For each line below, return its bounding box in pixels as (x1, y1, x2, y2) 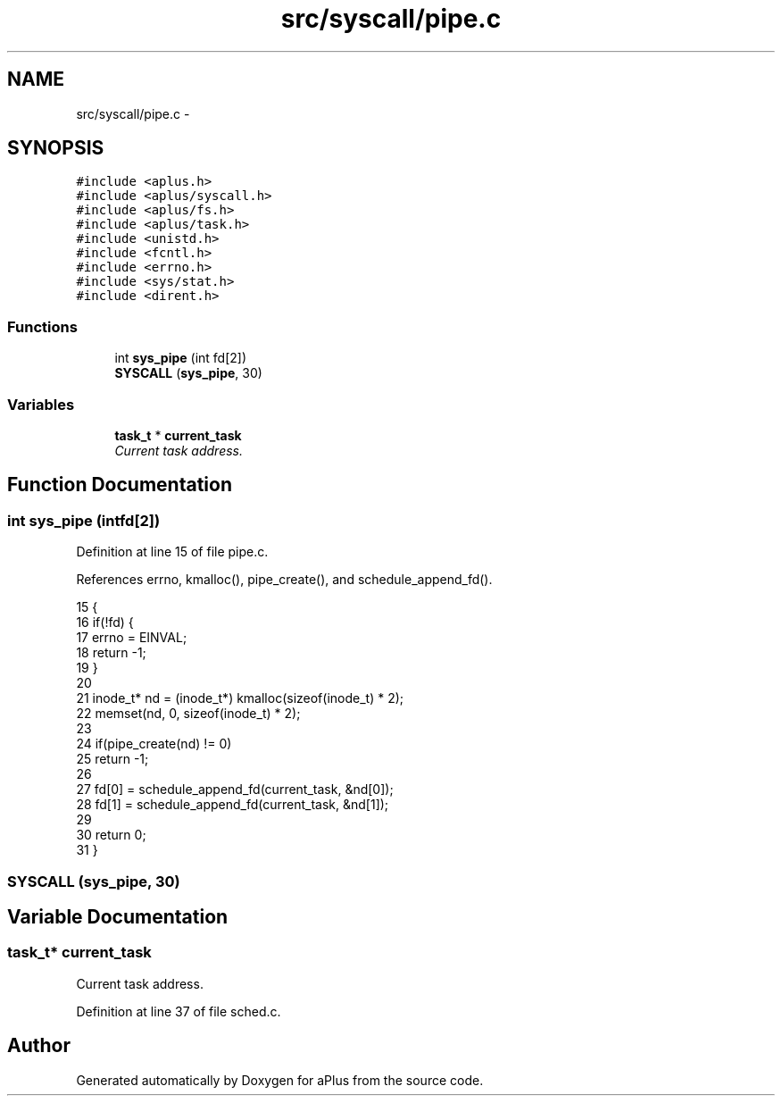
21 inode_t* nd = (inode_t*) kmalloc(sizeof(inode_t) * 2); (76, 690, 404, 706)
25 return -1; (76, 751, 149, 767)
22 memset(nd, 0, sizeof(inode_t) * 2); (76, 706, 301, 722)
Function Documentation (7, 473, 232, 497)
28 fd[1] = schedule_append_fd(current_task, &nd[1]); (76, 797, 389, 813)
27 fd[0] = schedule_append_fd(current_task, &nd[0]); (76, 781, 394, 798)
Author (7, 1034, 71, 1057)
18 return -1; (76, 645, 146, 661)
